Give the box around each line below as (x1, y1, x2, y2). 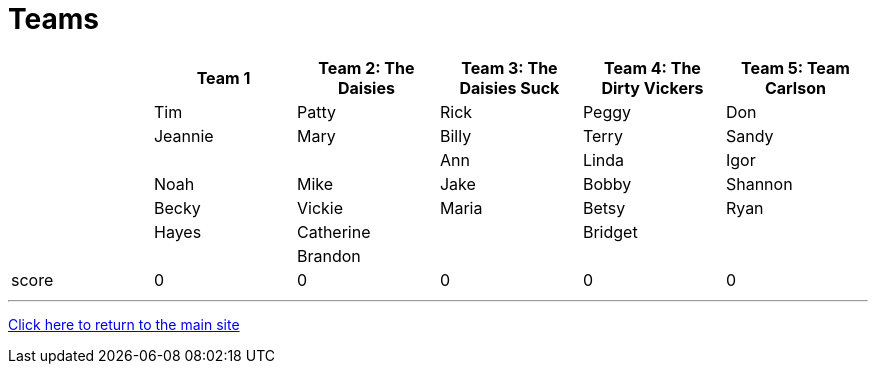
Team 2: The (318, 57, 415, 78)
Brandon (296, 245, 361, 266)
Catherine (296, 221, 371, 242)
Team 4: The (603, 57, 701, 78)
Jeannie (153, 125, 214, 146)
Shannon (725, 173, 793, 194)
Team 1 (196, 67, 251, 88)
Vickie (296, 197, 344, 218)
